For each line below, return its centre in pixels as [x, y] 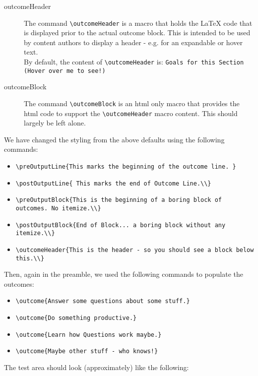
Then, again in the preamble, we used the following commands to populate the [124, 274]
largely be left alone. [55, 123]
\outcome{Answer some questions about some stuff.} [103, 301]
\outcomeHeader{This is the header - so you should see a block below [135, 250]
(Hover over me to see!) [65, 71]
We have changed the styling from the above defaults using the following [114, 139]
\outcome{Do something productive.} [76, 318]
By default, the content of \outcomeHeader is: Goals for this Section [134, 62]
